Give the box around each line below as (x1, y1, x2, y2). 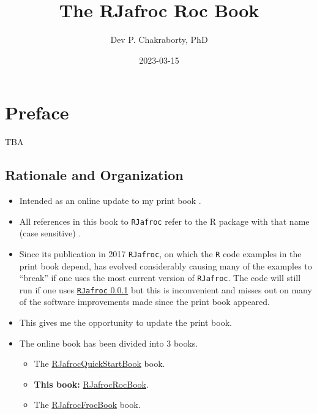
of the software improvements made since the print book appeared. (19, 295, 270, 308)
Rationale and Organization (5, 165, 184, 184)
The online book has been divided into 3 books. (19, 336, 198, 349)
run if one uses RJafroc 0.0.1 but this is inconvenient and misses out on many (19, 283, 312, 296)
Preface (5, 100, 69, 125)
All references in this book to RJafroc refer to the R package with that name (19, 214, 310, 227)
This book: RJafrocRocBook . (34, 377, 149, 390)
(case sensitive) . (19, 227, 81, 239)
